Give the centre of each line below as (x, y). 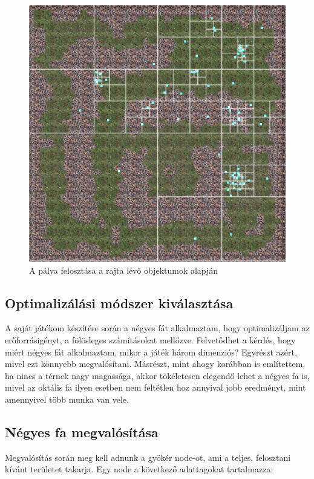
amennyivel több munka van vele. (67, 399)
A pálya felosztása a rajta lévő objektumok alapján (124, 270)
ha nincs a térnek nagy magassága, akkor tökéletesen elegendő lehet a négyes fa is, (157, 375)
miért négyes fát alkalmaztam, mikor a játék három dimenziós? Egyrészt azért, (151, 352)
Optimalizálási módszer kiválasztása (119, 302)
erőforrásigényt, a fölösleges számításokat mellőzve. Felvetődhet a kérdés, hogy (150, 339)
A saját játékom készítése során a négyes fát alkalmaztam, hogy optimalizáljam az (157, 328)
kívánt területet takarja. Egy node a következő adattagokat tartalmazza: (139, 469)
